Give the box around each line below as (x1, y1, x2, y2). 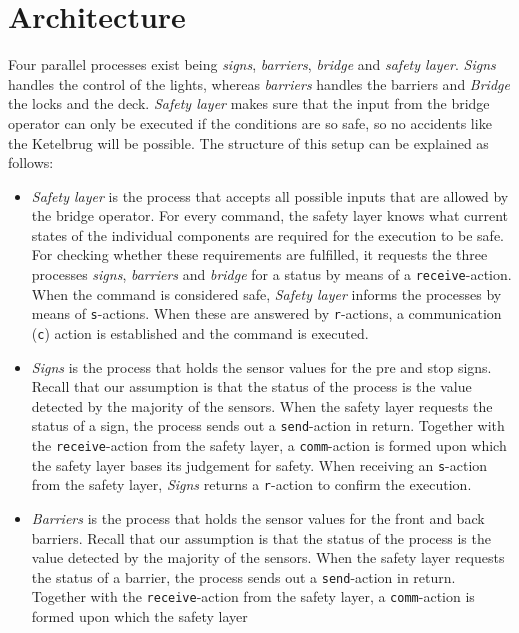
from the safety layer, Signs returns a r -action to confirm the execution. (31, 474, 472, 495)
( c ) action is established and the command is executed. (31, 322, 369, 343)
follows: (8, 152, 54, 173)
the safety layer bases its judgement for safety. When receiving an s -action (31, 454, 488, 475)
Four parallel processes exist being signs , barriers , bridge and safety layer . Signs (8, 54, 496, 75)
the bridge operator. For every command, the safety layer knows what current (31, 205, 509, 226)
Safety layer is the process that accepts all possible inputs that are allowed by (31, 185, 509, 206)
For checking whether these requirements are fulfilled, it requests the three (31, 244, 488, 265)
